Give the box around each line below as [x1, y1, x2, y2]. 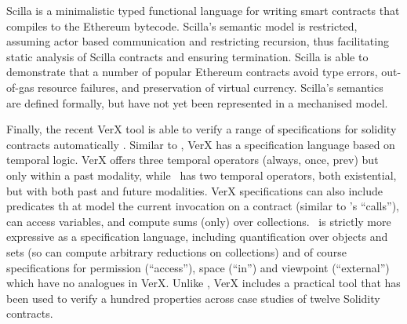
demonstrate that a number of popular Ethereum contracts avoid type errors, [6, 64, 378, 80]
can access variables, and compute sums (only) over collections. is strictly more [6, 213, 391, 229]
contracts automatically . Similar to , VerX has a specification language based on [6, 136, 395, 152]
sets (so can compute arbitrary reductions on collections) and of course [6, 243, 347, 260]
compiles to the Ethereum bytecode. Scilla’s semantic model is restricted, [6, 17, 358, 34]
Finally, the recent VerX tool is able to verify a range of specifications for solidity [6, 121, 397, 137]
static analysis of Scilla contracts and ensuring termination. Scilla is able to [6, 48, 369, 64]
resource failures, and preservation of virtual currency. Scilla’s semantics [38, 78, 383, 95]
